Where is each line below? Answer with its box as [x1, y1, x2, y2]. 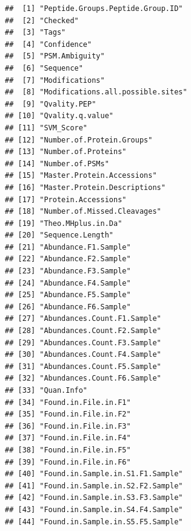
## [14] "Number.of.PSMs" [5, 159, 109, 168]
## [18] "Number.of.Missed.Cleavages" [5, 207, 161, 216]
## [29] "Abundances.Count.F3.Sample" [5, 338, 161, 347]
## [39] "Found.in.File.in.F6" [5, 457, 131, 466]
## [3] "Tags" [5, 28, 66, 37]
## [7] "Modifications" [5, 76, 105, 85]
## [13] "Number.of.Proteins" [5, 147, 127, 156]
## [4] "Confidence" [5, 40, 92, 49]
